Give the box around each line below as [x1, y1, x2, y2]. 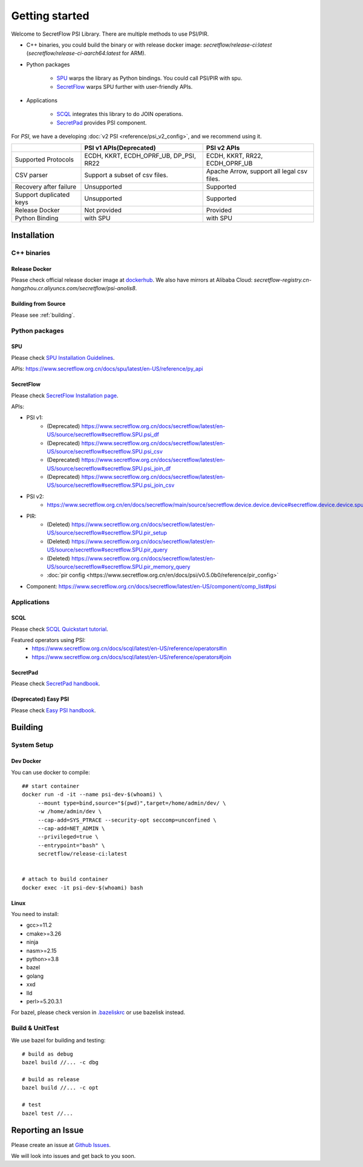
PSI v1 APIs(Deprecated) [84, 144, 157, 152]
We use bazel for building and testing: [11, 1036, 106, 1044]
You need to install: [11, 911, 59, 918]
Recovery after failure [15, 183, 77, 191]
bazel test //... [22, 1110, 73, 1117]
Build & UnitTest [11, 1024, 59, 1032]
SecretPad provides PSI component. [56, 119, 147, 126]
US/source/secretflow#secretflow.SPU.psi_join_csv [47, 481, 175, 489]
